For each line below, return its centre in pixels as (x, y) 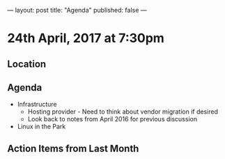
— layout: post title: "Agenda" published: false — (77, 10)
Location (27, 64)
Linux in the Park (41, 127)
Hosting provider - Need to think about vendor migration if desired (123, 112)
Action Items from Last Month (73, 148)
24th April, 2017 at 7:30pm (86, 38)
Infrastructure (37, 105)
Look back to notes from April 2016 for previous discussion (112, 119)
